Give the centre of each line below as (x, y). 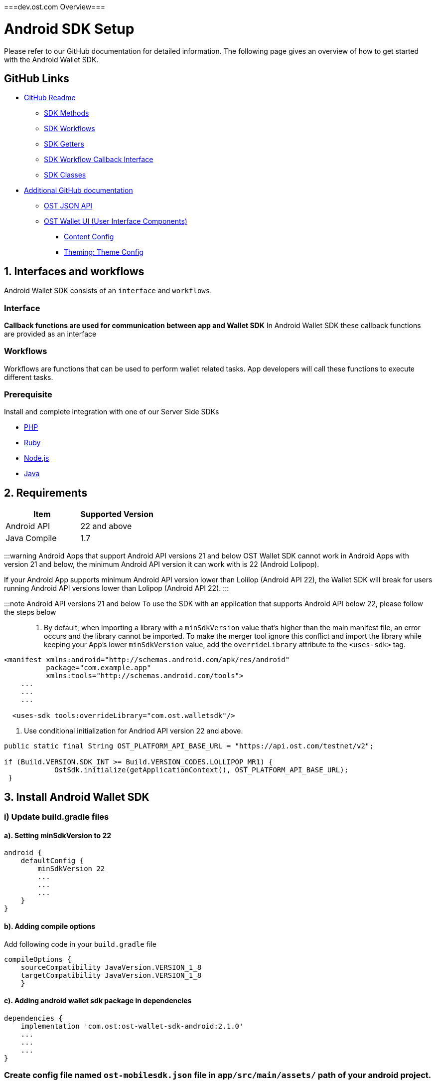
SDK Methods (67, 113)
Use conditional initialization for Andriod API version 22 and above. (134, 731)
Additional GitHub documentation (78, 190)
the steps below (30, 612)
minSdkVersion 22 (71, 869)
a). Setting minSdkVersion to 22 (58, 835)
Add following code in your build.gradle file (80, 944)
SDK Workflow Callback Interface (99, 160)
